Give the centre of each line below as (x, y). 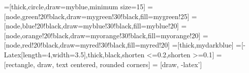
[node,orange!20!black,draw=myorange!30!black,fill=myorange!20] (102, 35)
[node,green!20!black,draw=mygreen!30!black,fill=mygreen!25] (97, 16)
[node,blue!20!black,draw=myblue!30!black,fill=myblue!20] (92, 26)
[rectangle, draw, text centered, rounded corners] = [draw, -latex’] (103, 64)
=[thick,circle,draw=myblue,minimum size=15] (75, 6)
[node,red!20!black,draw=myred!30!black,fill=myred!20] (87, 45)
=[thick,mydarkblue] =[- (209, 45)
